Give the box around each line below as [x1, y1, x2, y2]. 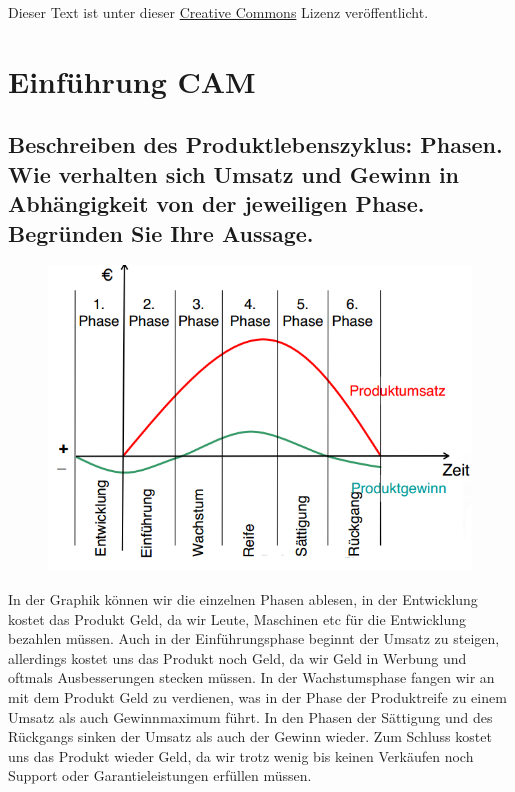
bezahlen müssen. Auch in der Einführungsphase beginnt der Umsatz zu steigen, [8, 628, 500, 649]
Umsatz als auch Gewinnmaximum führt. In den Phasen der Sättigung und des [8, 706, 493, 727]
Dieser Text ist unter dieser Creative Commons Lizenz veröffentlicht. [8, 2, 429, 22]
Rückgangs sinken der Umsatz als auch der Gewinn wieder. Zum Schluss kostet [8, 726, 492, 747]
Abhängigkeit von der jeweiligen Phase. [8, 188, 425, 219]
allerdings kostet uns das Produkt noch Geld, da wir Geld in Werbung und [8, 647, 467, 668]
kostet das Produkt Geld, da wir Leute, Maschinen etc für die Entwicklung [8, 608, 466, 629]
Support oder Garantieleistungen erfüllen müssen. [8, 765, 312, 786]
